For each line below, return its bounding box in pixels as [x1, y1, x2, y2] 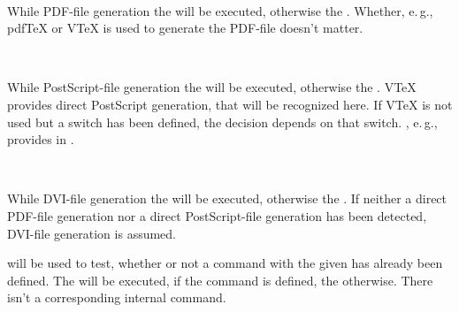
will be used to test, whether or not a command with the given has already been [7, 254, 443, 272]
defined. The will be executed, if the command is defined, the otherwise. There [7, 270, 433, 289]
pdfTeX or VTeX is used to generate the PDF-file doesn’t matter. [7, 19, 363, 37]
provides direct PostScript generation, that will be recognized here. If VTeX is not [7, 95, 453, 113]
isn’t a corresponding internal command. [7, 288, 226, 307]
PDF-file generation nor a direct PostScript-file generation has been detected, [7, 206, 427, 224]
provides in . [7, 130, 74, 148]
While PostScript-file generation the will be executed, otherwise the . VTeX [7, 78, 417, 96]
